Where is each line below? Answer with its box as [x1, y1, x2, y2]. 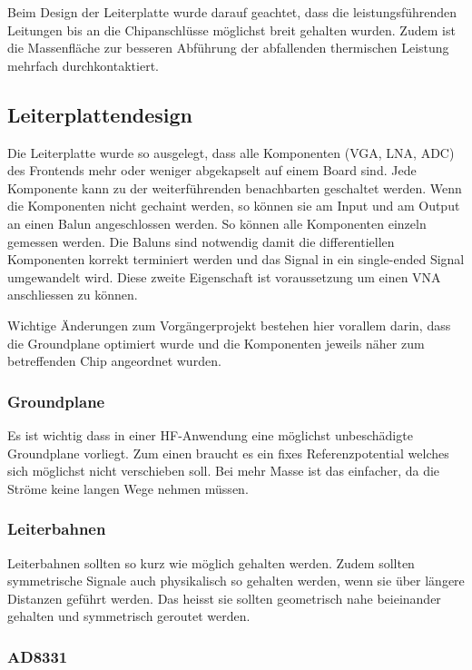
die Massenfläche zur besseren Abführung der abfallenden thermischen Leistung [7, 38, 449, 57]
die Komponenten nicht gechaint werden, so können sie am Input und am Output [7, 196, 460, 215]
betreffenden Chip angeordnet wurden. [7, 351, 221, 370]
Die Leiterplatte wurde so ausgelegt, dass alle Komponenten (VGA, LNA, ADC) [7, 143, 455, 162]
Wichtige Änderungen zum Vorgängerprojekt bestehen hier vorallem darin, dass [7, 315, 451, 334]
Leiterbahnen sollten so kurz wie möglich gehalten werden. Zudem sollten [7, 553, 415, 572]
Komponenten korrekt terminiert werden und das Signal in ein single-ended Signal [7, 250, 465, 269]
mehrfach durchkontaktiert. [7, 55, 159, 74]
